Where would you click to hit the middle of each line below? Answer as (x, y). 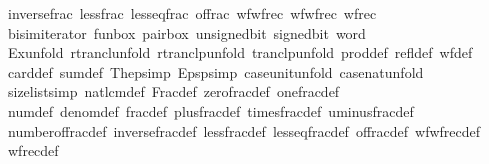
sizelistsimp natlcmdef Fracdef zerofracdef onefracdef (173, 91)
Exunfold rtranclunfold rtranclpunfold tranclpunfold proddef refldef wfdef (240, 52)
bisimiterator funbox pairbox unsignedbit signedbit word (186, 32)
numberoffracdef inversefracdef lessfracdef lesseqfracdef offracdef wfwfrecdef (244, 130)
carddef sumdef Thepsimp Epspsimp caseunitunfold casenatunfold (215, 71)
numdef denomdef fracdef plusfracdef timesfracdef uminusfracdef (210, 110)
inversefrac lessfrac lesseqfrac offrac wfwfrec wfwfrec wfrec (192, 13)
